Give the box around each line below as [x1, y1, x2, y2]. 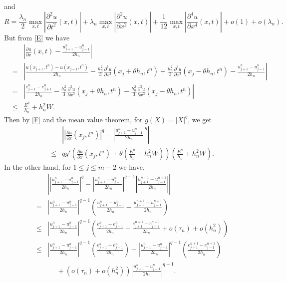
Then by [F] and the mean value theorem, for [4, 114, 143, 124]
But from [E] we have [4, 32, 70, 42]
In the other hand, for [4, 162, 71, 172]
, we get [188, 114, 212, 124]
